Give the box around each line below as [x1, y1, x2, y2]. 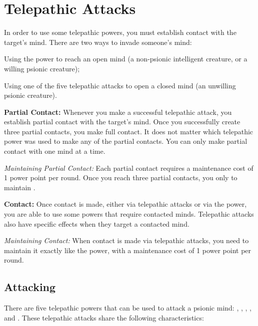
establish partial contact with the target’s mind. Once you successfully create [4, 116, 240, 127]
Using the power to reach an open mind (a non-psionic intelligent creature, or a [4, 53, 247, 64]
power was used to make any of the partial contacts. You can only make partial [4, 136, 247, 146]
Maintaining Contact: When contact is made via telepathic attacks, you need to [4, 235, 249, 246]
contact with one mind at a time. [4, 146, 105, 156]
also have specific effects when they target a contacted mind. [4, 218, 189, 229]
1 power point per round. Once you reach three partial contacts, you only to [4, 172, 237, 183]
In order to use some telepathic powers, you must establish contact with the [4, 27, 236, 37]
